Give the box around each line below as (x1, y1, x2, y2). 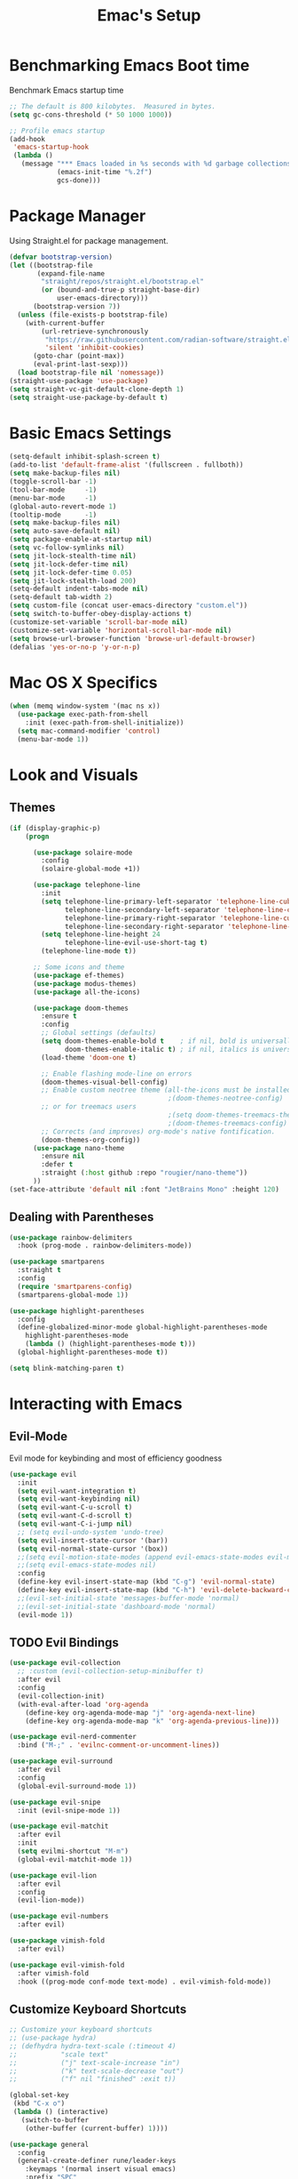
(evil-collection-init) (17, 1691, 105, 1701)
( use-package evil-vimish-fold (9, 1960, 125, 1969)
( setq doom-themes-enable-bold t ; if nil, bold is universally (41, 1037, 295, 1045)
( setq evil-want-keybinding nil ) (17, 1494, 141, 1503)
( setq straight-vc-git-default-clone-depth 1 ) (9, 384, 184, 394)
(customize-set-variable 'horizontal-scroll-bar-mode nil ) (9, 626, 232, 635)
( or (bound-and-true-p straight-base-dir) (41, 285, 200, 294)
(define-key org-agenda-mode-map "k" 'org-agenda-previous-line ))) (25, 1717, 279, 1726)
